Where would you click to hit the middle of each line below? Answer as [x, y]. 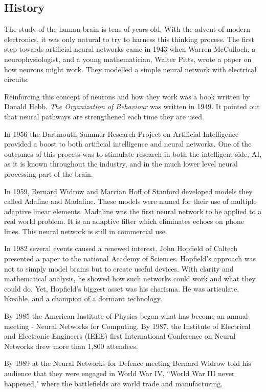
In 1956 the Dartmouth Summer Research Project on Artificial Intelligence [121, 133]
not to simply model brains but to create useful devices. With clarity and [119, 268]
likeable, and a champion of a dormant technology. [83, 298]
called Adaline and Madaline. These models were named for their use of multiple [130, 201]
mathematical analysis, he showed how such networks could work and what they [130, 278]
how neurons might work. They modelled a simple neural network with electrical [130, 69]
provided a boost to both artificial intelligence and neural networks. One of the [128, 144]
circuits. [17, 79]
